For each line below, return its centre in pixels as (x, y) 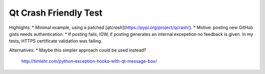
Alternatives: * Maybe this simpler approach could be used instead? (78, 50)
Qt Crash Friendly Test (56, 13)
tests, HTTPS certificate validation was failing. (56, 41)
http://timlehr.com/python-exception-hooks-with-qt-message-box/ (89, 61)
